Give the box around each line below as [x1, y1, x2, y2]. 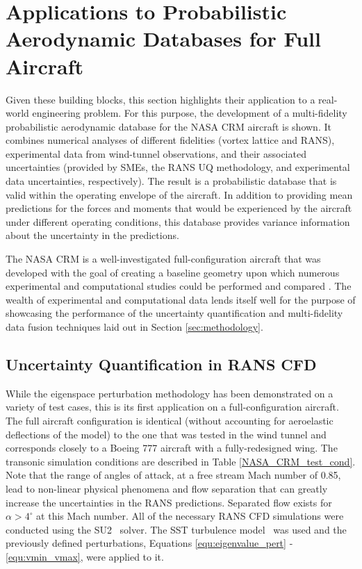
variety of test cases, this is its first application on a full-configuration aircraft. [6, 399, 339, 414]
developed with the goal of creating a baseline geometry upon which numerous [6, 265, 340, 279]
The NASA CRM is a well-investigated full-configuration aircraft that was [6, 251, 321, 266]
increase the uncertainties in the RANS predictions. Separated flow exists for [6, 495, 332, 509]
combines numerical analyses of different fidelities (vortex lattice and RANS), [6, 133, 335, 147]
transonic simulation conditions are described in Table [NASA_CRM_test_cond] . [6, 454, 356, 468]
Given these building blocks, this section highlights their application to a [6, 92, 315, 106]
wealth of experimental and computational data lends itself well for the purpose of [6, 292, 356, 306]
